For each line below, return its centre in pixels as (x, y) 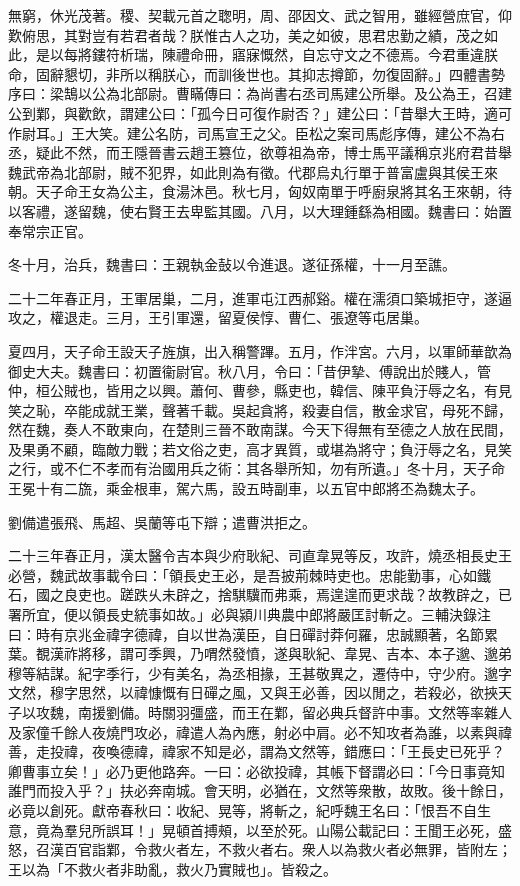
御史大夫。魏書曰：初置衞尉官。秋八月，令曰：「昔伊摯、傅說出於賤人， (242, 370)
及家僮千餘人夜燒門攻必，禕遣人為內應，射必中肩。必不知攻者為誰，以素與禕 (260, 731)
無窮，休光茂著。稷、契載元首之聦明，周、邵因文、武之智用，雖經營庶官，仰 (260, 15)
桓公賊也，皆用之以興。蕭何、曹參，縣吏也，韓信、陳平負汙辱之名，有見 (273, 390)
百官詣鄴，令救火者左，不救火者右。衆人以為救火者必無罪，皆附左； (287, 849)
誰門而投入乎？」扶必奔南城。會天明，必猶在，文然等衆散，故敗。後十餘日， (260, 790)
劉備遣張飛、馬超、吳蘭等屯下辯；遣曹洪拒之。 (162, 521)
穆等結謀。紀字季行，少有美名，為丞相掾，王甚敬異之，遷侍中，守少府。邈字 (260, 672)
